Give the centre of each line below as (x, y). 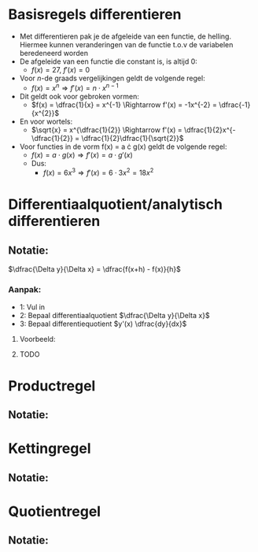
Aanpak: (25, 290)
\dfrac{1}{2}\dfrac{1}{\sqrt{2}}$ (133, 138)
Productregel (52, 385)
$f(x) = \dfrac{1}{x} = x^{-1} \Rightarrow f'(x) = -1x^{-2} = (124, 105)
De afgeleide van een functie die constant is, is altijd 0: (109, 61)
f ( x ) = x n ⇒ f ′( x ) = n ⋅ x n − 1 (75, 87)
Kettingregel (50, 448)
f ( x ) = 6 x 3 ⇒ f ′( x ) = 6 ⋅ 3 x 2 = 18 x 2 (98, 172)
